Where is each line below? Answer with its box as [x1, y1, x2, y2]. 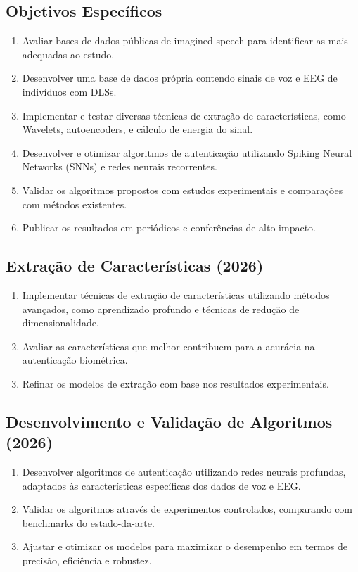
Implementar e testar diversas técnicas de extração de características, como [22, 108, 346, 122]
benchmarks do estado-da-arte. [22, 515, 155, 530]
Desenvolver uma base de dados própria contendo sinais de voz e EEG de [22, 70, 338, 85]
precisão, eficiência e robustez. [22, 553, 152, 568]
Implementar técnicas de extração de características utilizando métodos [22, 287, 330, 302]
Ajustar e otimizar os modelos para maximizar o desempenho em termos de [22, 539, 347, 554]
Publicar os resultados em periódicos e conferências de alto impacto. [22, 220, 317, 235]
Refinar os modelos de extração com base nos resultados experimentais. [22, 376, 329, 390]
